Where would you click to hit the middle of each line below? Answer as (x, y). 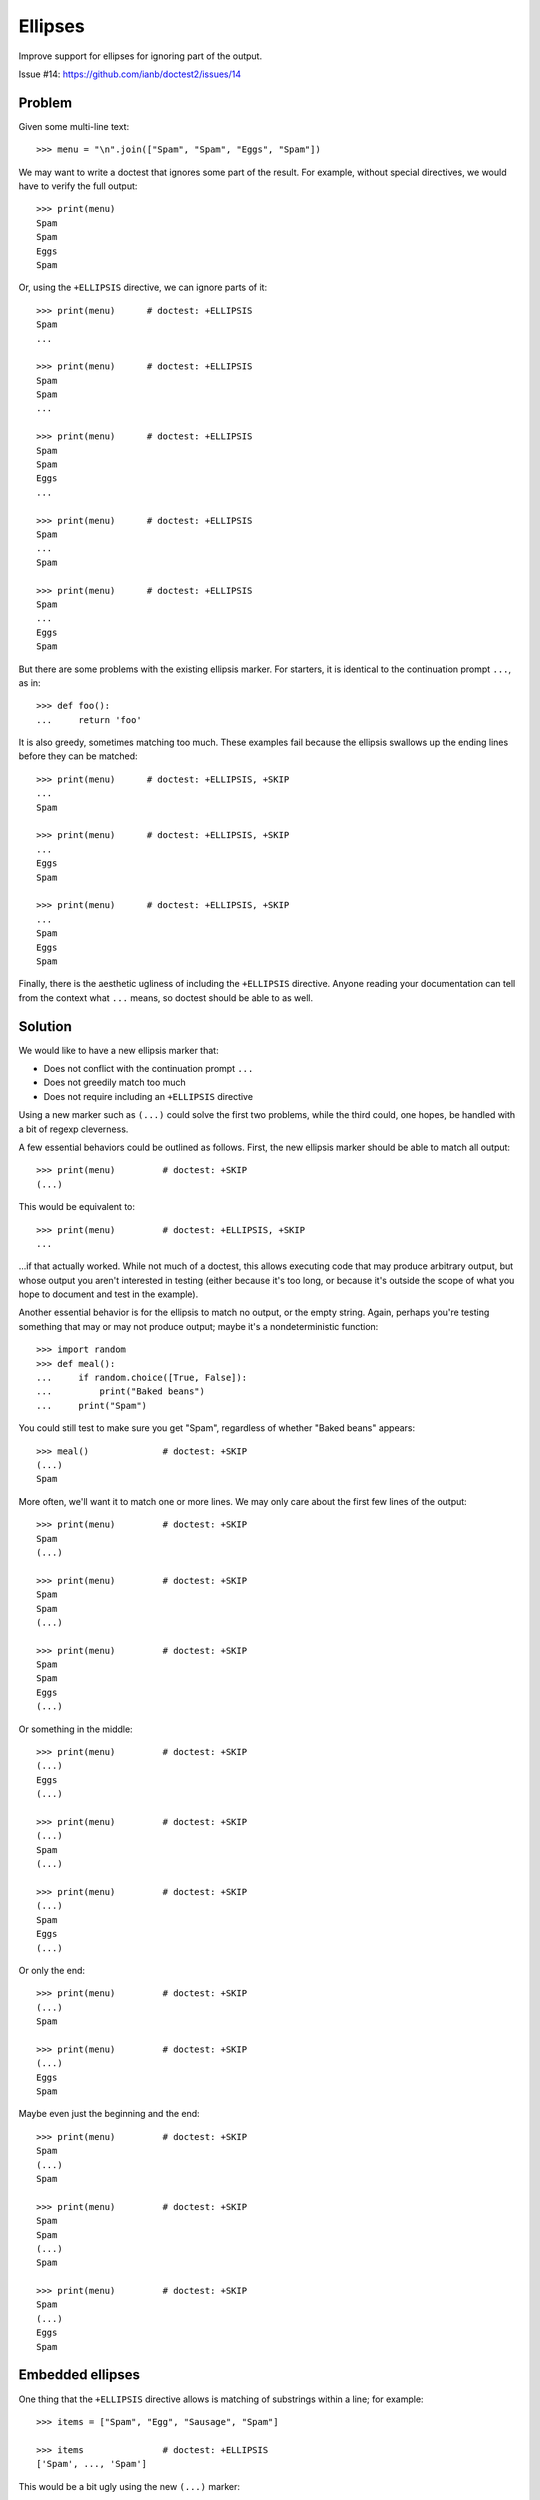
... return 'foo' (89, 719)
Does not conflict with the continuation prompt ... (148, 1069)
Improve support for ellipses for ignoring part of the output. (140, 56)
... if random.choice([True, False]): (142, 1378)
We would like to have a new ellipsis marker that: (118, 1050)
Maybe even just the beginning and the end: (109, 2114)
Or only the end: (51, 1970)
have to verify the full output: (78, 186)
